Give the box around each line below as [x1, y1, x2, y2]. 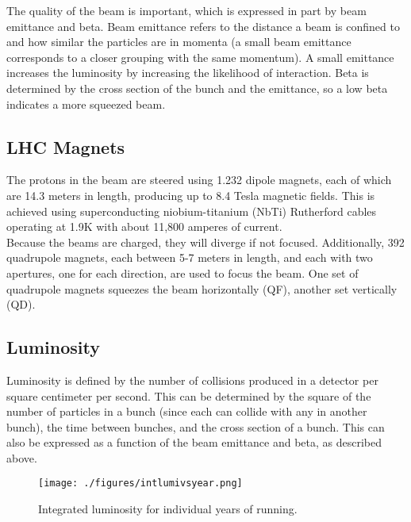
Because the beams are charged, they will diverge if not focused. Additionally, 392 [6, 233, 405, 250]
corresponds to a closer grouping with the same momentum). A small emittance [6, 48, 394, 65]
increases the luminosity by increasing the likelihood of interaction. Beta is [6, 64, 369, 81]
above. [6, 449, 37, 466]
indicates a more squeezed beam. [6, 95, 166, 112]
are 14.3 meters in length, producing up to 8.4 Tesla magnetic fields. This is [6, 186, 375, 203]
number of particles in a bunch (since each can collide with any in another [6, 403, 367, 420]
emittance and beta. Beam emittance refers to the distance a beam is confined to [6, 17, 400, 34]
